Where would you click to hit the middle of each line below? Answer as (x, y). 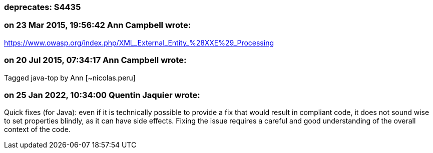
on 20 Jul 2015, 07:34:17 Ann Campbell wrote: (95, 60)
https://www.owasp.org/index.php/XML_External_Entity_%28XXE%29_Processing (139, 42)
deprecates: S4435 (43, 7)
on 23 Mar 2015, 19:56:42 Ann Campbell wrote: (98, 25)
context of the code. (38, 129)
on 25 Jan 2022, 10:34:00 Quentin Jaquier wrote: (102, 95)
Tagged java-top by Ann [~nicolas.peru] (70, 77)
